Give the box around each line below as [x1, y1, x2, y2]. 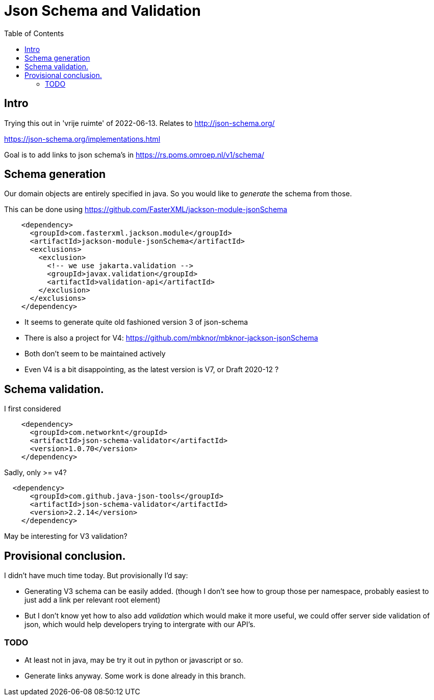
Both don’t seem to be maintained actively [24, 349, 166, 358]
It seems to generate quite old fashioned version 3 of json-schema [24, 318, 248, 327]
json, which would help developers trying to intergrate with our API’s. [24, 620, 256, 629]
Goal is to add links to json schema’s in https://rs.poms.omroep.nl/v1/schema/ [4, 150, 265, 159]
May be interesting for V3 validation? [4, 532, 127, 541]
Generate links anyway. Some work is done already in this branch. [24, 671, 246, 680]
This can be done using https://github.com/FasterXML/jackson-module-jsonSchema [4, 205, 288, 214]
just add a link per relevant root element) [24, 595, 161, 605]
